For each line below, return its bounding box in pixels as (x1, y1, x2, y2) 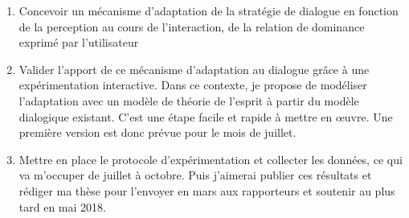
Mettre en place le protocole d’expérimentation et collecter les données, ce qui (18, 150, 403, 167)
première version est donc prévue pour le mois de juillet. (18, 124, 297, 141)
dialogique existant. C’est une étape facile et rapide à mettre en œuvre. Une (18, 108, 393, 125)
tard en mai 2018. (18, 198, 106, 215)
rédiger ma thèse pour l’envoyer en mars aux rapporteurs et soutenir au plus (18, 182, 395, 199)
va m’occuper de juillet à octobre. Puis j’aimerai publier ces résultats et (18, 167, 372, 183)
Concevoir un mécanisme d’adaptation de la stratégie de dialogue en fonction (18, 2, 399, 19)
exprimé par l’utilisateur (18, 34, 139, 51)
